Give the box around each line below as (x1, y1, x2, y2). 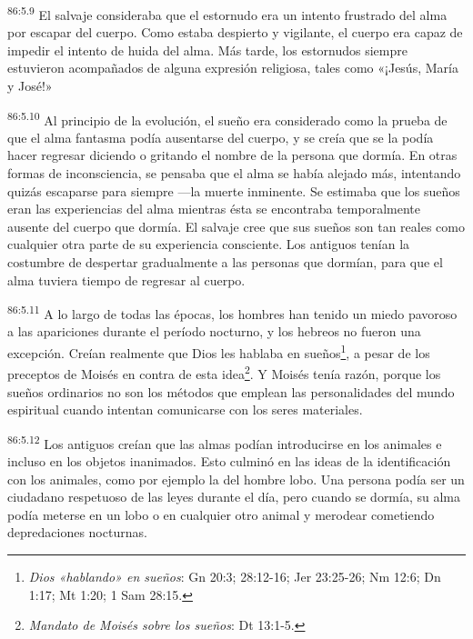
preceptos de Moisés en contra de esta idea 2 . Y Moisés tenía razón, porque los (7, 362, 441, 383)
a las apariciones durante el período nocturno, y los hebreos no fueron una (7, 322, 421, 341)
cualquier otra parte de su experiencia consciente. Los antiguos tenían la (7, 235, 410, 254)
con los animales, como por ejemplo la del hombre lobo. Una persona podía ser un (7, 469, 465, 488)
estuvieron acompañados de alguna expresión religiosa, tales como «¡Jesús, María (7, 58, 458, 77)
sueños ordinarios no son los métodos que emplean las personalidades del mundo (7, 382, 455, 401)
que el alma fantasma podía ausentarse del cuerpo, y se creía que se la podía (7, 127, 434, 146)
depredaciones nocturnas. (7, 523, 147, 542)
